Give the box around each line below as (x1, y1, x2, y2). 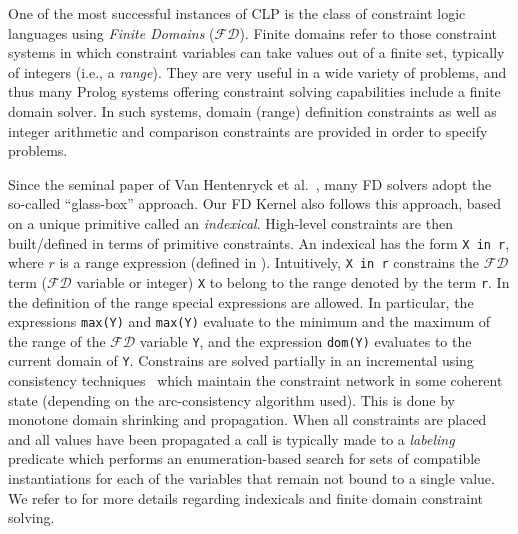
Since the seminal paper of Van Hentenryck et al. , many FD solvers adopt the (8, 173, 492, 194)
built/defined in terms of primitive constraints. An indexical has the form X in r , (8, 232, 510, 253)
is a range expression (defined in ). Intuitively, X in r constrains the (59, 252, 480, 273)
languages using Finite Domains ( (8, 22, 215, 43)
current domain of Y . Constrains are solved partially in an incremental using (8, 350, 474, 371)
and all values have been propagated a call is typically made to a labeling (8, 428, 455, 449)
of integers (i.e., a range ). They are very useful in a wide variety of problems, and (8, 61, 507, 82)
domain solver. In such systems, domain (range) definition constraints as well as (8, 100, 497, 121)
